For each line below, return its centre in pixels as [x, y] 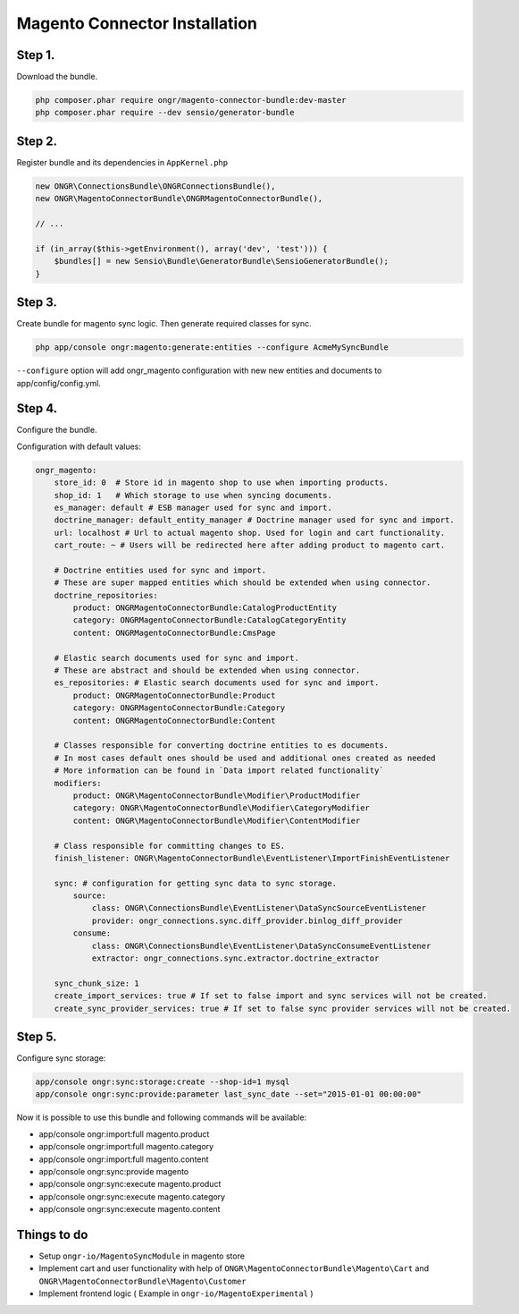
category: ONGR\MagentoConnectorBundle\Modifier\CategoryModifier [222, 808]
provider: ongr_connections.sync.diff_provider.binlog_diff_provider [247, 920]
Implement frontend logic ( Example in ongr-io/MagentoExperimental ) [176, 1293]
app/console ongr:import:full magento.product [124, 1134]
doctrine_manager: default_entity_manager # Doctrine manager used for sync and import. [254, 520]
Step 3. [37, 303]
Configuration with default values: [79, 446]
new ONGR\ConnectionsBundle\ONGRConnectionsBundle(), [155, 186]
